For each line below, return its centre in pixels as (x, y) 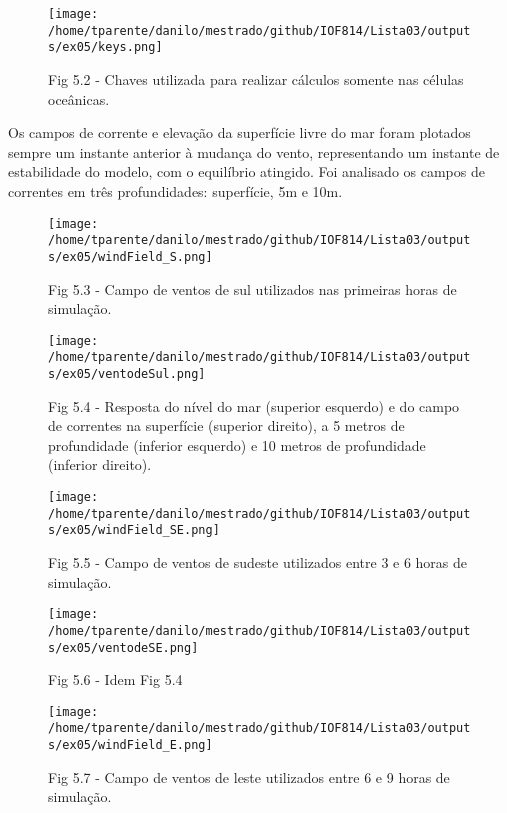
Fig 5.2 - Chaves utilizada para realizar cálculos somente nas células (256, 78)
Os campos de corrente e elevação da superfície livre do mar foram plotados (239, 132)
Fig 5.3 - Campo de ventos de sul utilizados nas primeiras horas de (252, 288)
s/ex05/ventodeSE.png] (123, 647)
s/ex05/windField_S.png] (130, 256)
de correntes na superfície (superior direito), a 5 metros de (226, 425)
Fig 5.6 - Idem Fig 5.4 (115, 679)
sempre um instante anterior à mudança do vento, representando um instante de (254, 151)
